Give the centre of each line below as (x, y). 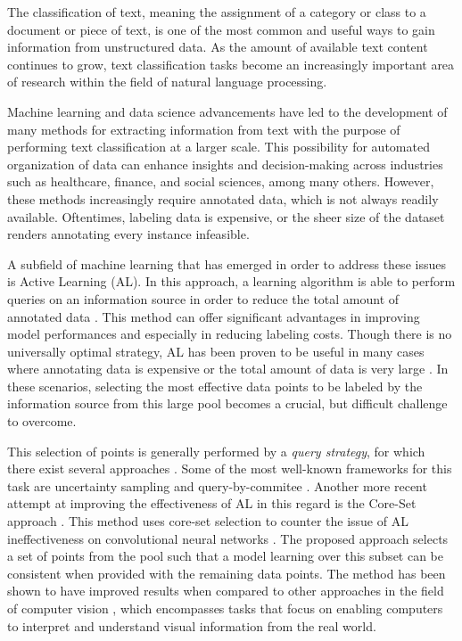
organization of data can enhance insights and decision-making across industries (225, 164)
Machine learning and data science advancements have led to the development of (227, 111)
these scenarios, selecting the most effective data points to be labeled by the (215, 386)
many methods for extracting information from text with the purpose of (204, 129)
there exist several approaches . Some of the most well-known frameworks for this (230, 468)
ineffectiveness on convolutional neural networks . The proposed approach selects (228, 538)
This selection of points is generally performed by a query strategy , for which (216, 451)
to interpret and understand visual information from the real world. (192, 625)
